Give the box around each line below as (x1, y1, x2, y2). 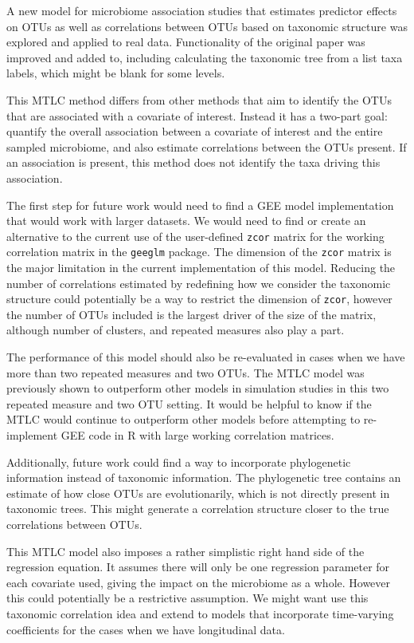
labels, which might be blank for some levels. (6, 65, 225, 81)
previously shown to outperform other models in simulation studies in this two (6, 380, 389, 396)
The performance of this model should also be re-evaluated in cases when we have (6, 349, 405, 365)
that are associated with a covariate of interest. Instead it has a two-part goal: (6, 107, 388, 124)
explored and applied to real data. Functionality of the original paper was (6, 34, 365, 50)
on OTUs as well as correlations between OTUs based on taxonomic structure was (6, 18, 408, 34)
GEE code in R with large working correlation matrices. (61, 427, 334, 444)
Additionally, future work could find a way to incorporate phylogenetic (6, 453, 351, 470)
